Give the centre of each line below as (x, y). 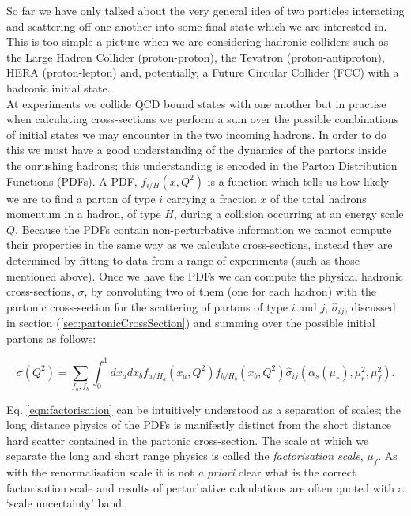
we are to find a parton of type (81, 198)
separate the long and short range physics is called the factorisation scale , (185, 456)
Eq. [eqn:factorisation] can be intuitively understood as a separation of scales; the (204, 409)
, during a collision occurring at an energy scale (288, 214)
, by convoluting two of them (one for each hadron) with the (230, 291)
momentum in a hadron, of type (84, 214)
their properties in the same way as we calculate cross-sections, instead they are (200, 245)
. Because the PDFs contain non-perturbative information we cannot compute (204, 229)
